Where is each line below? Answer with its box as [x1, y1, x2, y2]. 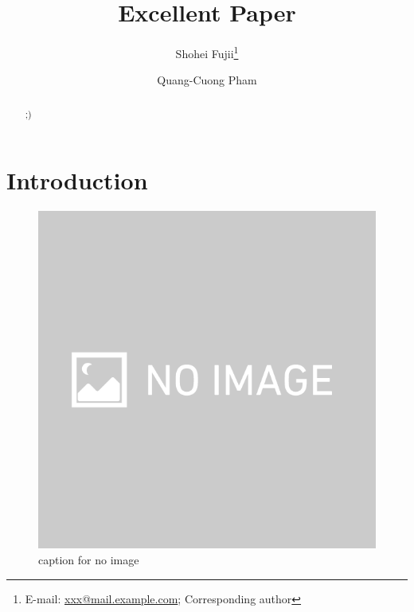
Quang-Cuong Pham [157, 72, 257, 88]
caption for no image [38, 551, 139, 567]
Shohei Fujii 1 [175, 43, 239, 61]
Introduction [6, 164, 148, 197]
